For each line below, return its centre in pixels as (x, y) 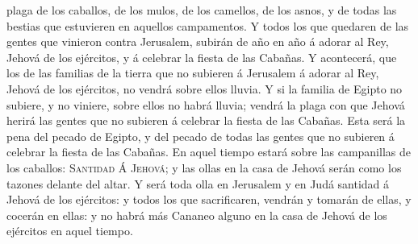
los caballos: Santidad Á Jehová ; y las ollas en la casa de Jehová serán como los (204, 167)
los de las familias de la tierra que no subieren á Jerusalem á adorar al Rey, (193, 73)
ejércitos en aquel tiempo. (70, 231)
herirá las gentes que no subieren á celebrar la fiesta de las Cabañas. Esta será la (206, 120)
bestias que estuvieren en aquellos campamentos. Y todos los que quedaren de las (208, 25)
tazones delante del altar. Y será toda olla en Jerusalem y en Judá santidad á (198, 183)
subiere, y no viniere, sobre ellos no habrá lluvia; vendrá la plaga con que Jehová (206, 104)
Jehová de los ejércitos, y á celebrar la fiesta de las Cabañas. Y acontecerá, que (202, 57)
